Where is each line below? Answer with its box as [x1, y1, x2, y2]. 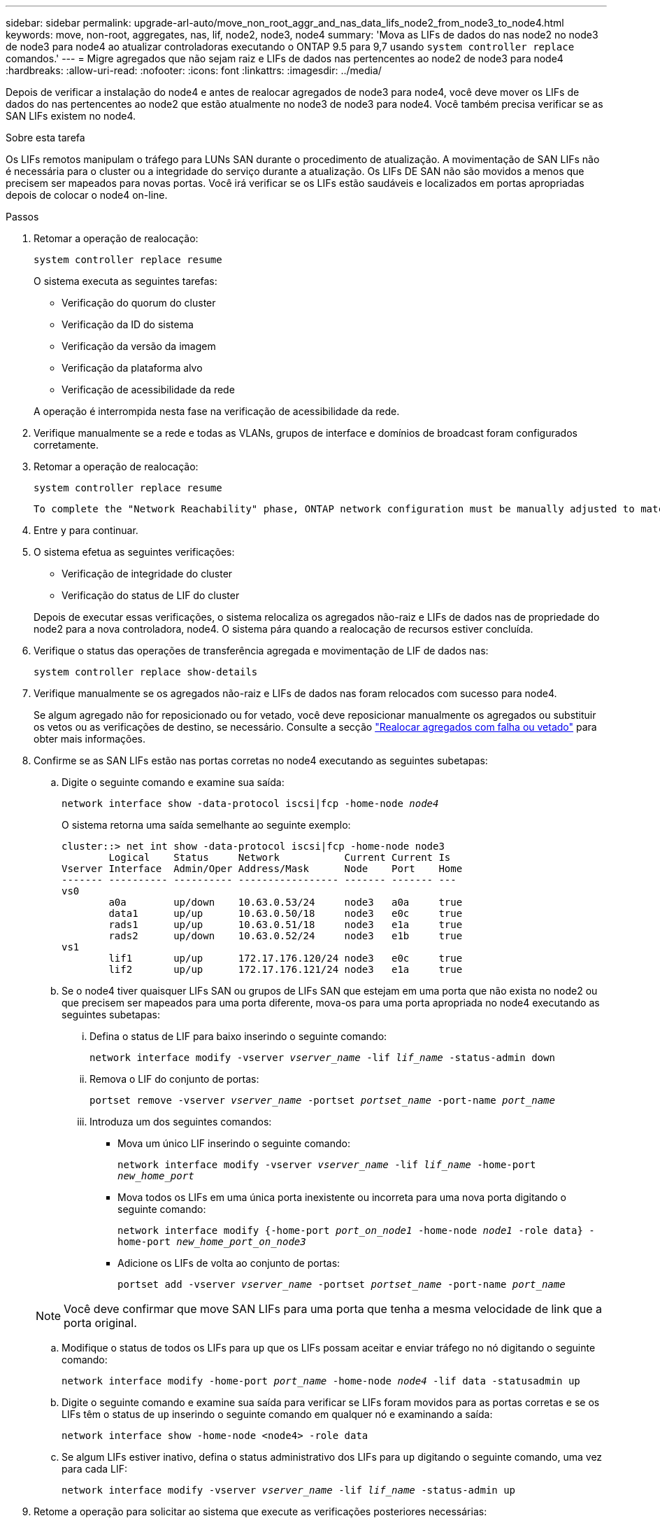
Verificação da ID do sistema [62, 318, 194, 330]
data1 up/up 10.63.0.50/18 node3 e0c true [108, 908, 463, 919]
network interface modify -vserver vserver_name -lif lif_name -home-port [117, 1159, 536, 1170]
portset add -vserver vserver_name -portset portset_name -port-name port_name [117, 1279, 566, 1290]
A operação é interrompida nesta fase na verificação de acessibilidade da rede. [34, 405, 400, 417]
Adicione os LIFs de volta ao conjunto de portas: [117, 1257, 340, 1269]
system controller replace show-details [34, 666, 258, 678]
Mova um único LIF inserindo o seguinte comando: [117, 1137, 350, 1149]
